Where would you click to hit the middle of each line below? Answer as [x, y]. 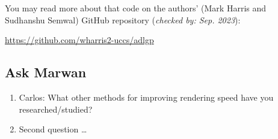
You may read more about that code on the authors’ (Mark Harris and [136, 8]
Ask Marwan [46, 72]
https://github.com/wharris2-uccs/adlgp [79, 40]
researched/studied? [56, 109]
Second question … [53, 129]
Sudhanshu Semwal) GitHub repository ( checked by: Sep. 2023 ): [123, 19]
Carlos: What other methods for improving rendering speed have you [146, 97]
